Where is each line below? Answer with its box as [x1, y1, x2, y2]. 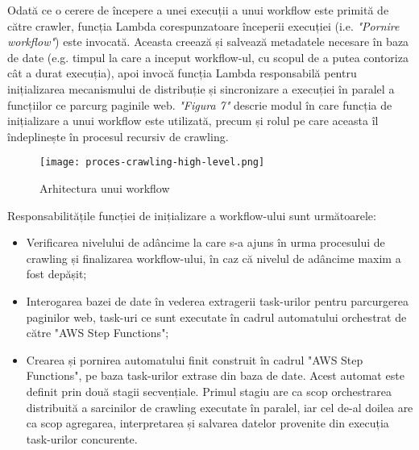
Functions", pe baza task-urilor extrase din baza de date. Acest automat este [26, 367, 404, 384]
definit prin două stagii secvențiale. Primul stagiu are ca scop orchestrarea [26, 382, 392, 399]
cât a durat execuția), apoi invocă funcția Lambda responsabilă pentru [7, 65, 357, 81]
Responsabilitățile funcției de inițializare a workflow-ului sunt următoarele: [7, 206, 376, 223]
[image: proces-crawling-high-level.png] [39, 156, 265, 169]
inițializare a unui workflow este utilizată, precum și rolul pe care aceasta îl [7, 112, 379, 129]
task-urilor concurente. [26, 430, 138, 447]
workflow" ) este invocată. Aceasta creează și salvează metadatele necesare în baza [7, 33, 409, 50]
